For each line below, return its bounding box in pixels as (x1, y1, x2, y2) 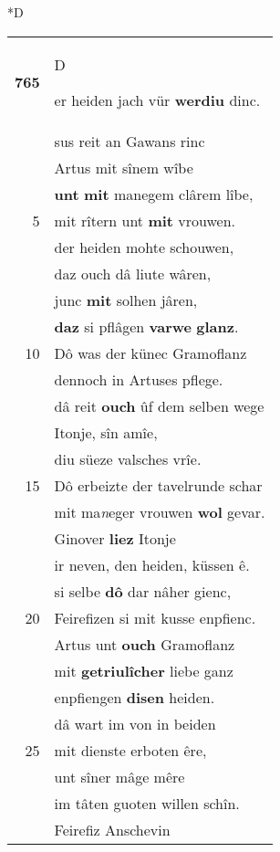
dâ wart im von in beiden (54, 712, 216, 734)
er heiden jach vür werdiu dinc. (54, 89, 261, 110)
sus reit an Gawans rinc (54, 130, 205, 152)
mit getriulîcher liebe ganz (54, 659, 233, 681)
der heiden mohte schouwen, (54, 236, 234, 258)
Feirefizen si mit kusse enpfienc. (54, 606, 256, 628)
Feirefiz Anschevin (54, 818, 171, 840)
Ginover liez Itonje (54, 527, 176, 549)
